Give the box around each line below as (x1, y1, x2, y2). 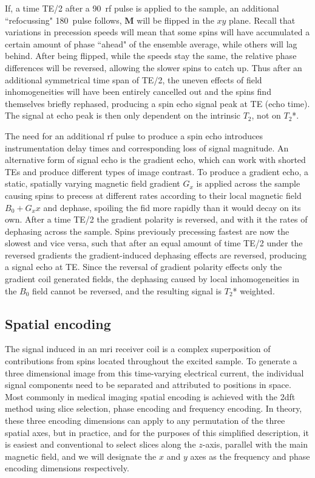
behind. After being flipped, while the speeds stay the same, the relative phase (5, 49, 297, 62)
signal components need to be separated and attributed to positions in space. (5, 378, 291, 391)
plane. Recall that (229, 13, 296, 26)
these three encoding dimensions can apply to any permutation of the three (5, 414, 285, 427)
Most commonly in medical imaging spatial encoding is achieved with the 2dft (5, 390, 296, 403)
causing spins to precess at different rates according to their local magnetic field (5, 189, 302, 201)
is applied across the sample (196, 177, 300, 190)
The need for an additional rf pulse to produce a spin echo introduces (5, 129, 263, 142)
